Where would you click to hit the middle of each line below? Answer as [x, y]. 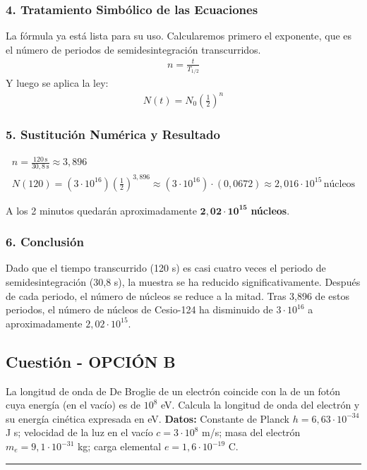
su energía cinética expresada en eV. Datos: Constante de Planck [148, 418]
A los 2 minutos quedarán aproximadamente [101, 210]
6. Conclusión [45, 242]
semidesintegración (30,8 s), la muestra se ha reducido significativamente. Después [183, 282]
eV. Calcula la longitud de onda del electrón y [260, 405]
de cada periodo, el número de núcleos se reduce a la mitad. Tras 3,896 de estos [178, 295]
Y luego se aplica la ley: [57, 83]
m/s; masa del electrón [251, 432]
